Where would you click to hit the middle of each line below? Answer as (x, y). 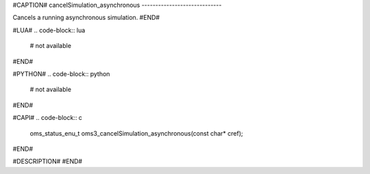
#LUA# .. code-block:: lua (49, 30)
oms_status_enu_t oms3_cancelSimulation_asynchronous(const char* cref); (136, 133)
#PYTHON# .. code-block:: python (61, 74)
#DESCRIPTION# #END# (47, 162)
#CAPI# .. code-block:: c (47, 118)
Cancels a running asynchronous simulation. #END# (86, 18)
